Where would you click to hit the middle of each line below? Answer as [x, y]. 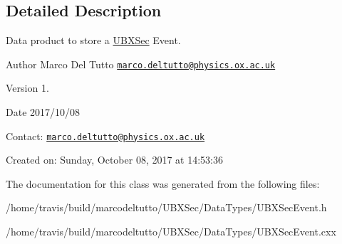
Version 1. [27, 88]
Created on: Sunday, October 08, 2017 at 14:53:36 [114, 160]
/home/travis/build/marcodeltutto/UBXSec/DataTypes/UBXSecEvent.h [166, 207]
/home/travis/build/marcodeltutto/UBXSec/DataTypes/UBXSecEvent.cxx [171, 232]
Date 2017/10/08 [43, 112]
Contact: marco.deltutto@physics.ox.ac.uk [105, 136]
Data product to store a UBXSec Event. [93, 40]
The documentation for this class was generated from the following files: [163, 183]
